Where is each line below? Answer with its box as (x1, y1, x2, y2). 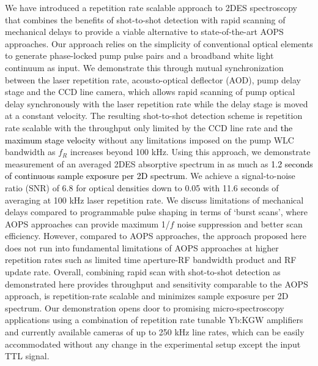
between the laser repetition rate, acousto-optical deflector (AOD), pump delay (5, 73, 301, 86)
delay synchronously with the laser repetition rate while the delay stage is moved (5, 97, 308, 110)
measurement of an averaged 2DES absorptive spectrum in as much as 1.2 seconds (5, 157, 313, 170)
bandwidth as (5, 145, 56, 158)
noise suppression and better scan (177, 217, 303, 230)
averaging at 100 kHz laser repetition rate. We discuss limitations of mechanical (5, 193, 304, 206)
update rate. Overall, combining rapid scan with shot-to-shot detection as (5, 265, 281, 278)
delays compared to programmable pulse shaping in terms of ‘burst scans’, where (5, 205, 308, 218)
